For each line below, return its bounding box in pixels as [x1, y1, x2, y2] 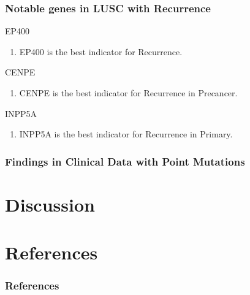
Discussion [5, 191, 95, 216]
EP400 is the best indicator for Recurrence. [19, 45, 183, 58]
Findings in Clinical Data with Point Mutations [5, 153, 245, 169]
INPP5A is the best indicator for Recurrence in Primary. [19, 128, 233, 140]
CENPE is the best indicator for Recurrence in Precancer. [19, 86, 238, 99]
